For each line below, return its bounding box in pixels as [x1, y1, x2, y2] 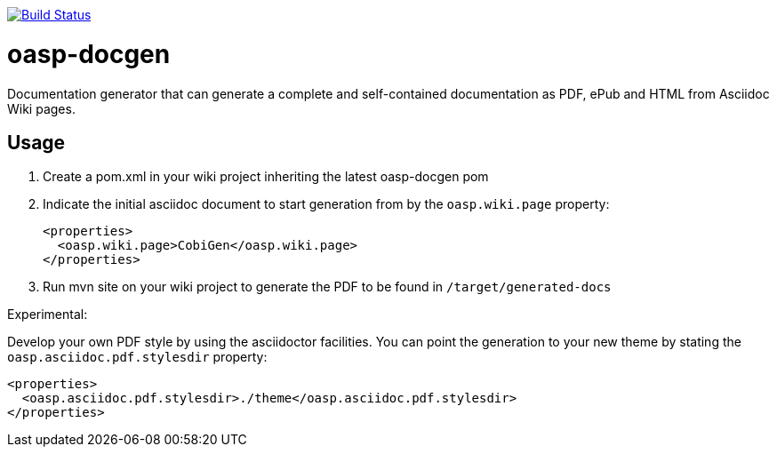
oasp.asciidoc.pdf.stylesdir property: [7, 349, 268, 365]
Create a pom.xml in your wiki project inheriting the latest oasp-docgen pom [43, 169, 489, 185]
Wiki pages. [7, 100, 76, 116]
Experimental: [7, 307, 88, 323]
